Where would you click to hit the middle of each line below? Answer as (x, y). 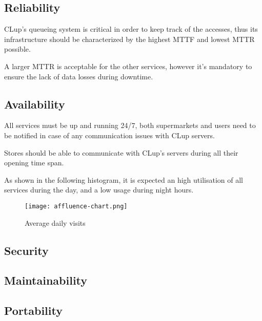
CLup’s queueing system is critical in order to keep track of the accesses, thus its (131, 29)
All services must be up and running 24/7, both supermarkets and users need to (130, 125)
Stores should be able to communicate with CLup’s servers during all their (121, 152)
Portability (33, 311)
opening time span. (34, 163)
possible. (17, 49)
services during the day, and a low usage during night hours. (99, 190)
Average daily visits (55, 222)
